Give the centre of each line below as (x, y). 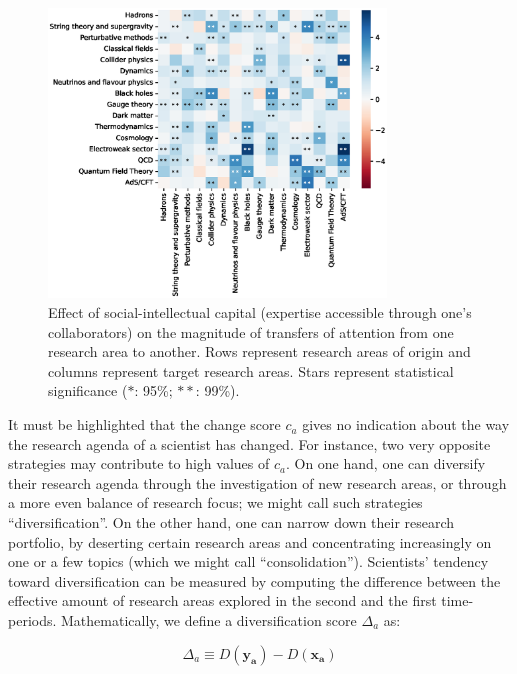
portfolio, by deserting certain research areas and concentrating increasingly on (250, 541)
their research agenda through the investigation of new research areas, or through (257, 482)
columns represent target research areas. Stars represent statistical (251, 370)
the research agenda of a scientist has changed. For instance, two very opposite (249, 443)
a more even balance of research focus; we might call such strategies (215, 502)
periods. (32, 619)
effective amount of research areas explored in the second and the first (222, 600)
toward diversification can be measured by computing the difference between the (254, 580)
